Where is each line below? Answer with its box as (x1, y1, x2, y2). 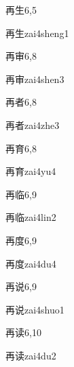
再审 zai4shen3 (5, 71, 64, 86)
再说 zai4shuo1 (5, 302, 64, 316)
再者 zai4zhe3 (5, 117, 60, 132)
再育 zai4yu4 (5, 164, 56, 178)
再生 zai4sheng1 (5, 25, 69, 40)
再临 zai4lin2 (5, 210, 56, 224)
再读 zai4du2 (5, 348, 56, 362)
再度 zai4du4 (5, 256, 56, 270)
